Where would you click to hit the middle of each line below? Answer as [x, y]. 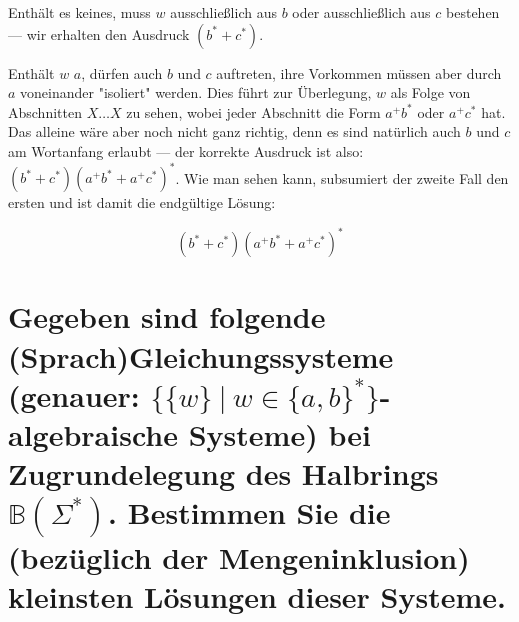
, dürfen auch [122, 72]
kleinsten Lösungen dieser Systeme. [257, 596]
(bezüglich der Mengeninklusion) [239, 557]
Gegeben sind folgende [167, 316]
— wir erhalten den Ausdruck [99, 33]
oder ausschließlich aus [361, 12]
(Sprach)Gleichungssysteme [201, 355]
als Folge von [430, 92]
